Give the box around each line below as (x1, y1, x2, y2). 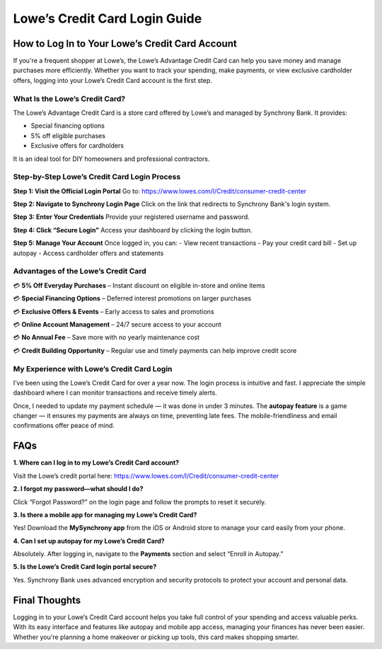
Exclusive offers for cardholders (30, 142, 124, 150)
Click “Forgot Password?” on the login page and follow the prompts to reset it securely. (13, 497, 267, 506)
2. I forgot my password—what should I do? (13, 485, 144, 493)
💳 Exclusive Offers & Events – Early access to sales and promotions (13, 307, 215, 315)
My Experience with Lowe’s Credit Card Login (13, 363, 173, 373)
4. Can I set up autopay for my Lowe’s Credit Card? (13, 536, 166, 545)
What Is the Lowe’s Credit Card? (13, 94, 126, 103)
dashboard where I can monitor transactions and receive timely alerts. (13, 388, 217, 397)
